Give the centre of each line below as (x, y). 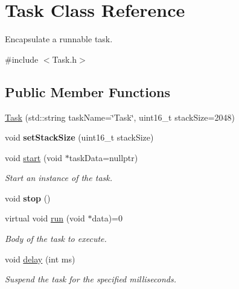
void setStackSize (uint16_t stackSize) (79, 137)
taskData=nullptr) (104, 157)
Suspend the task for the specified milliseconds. (91, 279)
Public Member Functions (88, 91)
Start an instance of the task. (59, 178)
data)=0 (107, 218)
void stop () (28, 198)
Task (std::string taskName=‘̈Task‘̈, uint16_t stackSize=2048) (120, 117)
